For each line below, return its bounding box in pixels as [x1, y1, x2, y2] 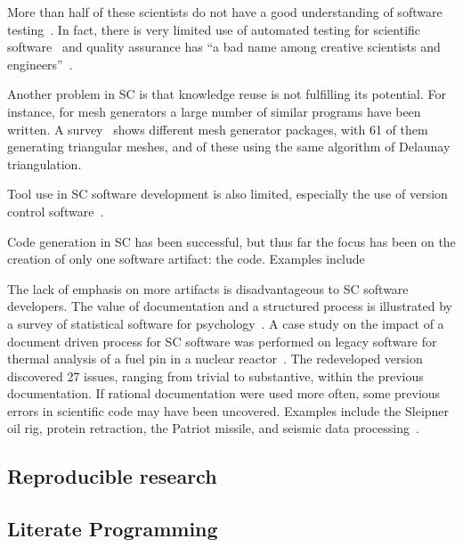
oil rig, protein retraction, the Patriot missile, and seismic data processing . [7, 419, 419, 437]
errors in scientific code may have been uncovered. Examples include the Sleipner [7, 401, 450, 420]
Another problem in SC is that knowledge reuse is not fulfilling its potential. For [7, 85, 447, 103]
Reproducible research [7, 462, 217, 490]
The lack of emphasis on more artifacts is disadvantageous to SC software [7, 279, 409, 298]
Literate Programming [7, 515, 218, 543]
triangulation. [7, 154, 82, 173]
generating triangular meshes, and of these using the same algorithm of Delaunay [7, 137, 451, 156]
